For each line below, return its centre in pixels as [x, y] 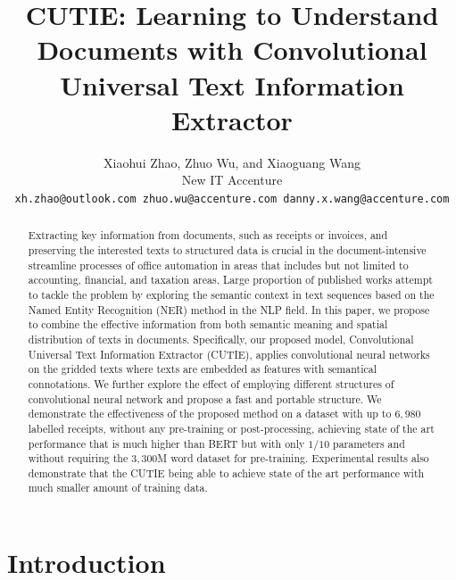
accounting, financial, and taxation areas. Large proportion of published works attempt [230, 280]
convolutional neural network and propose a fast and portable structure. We [205, 398]
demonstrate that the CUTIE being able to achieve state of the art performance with [226, 472]
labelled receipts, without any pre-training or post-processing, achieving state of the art [231, 428]
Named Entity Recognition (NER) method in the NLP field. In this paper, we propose [229, 309]
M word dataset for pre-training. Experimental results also [293, 458]
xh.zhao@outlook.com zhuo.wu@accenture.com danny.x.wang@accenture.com [232, 199]
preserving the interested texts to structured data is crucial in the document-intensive [227, 249]
